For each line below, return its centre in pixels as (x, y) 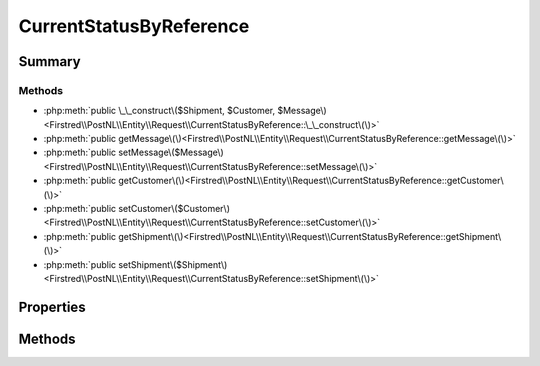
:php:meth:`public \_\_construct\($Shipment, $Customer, (159, 111)
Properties (52, 306)
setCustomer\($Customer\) (174, 209)
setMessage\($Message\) (171, 152)
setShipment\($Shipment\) (173, 264)
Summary (49, 61)
